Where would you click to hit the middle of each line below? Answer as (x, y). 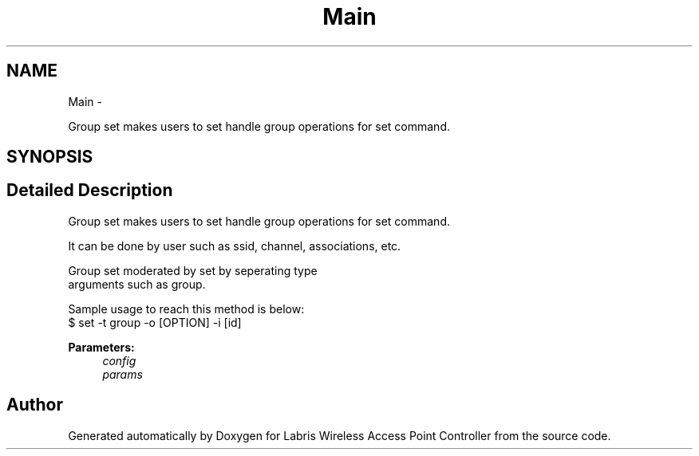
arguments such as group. (137, 284)
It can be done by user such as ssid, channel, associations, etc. (235, 246)
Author (35, 405)
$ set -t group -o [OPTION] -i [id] (155, 322)
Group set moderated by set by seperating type (193, 270)
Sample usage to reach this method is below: (186, 309)
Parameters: (101, 347)
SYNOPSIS (50, 157)
